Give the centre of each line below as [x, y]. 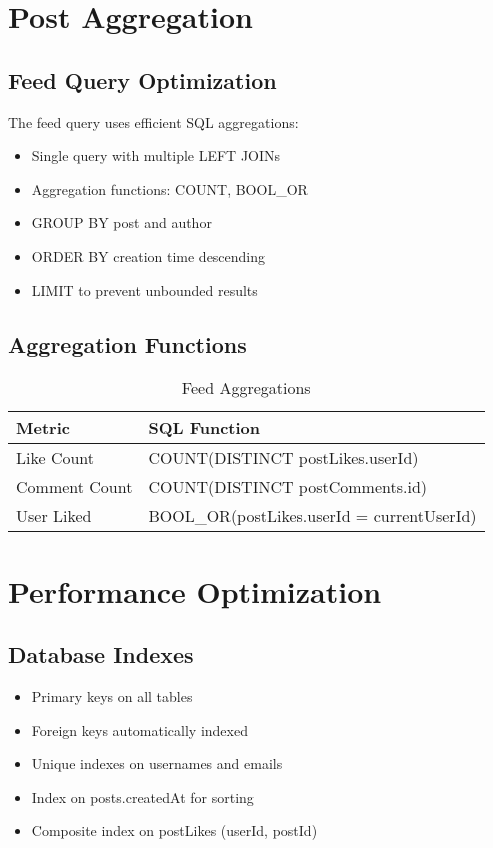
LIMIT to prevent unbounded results [144, 289]
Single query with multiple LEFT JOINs [156, 155]
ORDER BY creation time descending [148, 255]
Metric [43, 428]
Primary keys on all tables [112, 695]
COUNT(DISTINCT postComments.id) [288, 487]
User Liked [54, 516]
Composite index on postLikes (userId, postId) [174, 830]
